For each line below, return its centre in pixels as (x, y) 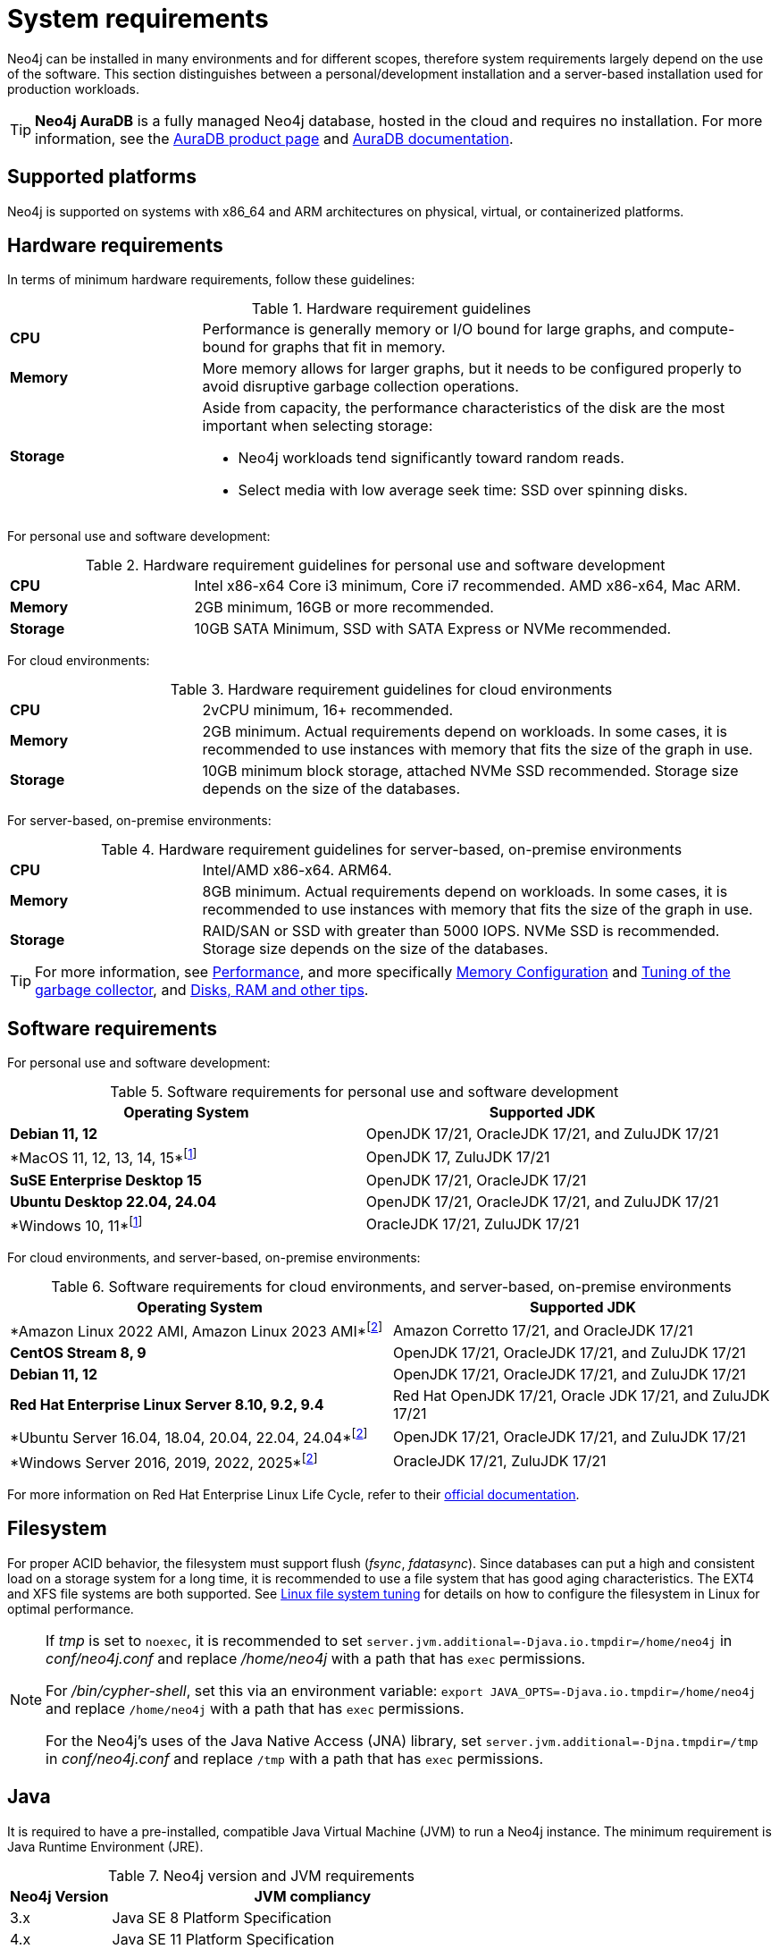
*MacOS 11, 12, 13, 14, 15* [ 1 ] (104, 1157)
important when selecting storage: (318, 426)
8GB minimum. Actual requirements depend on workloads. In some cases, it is (465, 892)
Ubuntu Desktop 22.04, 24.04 (113, 1201)
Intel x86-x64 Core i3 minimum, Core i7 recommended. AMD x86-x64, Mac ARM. (468, 586)
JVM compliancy (313, 1896)
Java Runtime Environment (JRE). (105, 1846)
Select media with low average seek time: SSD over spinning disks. (463, 490)
